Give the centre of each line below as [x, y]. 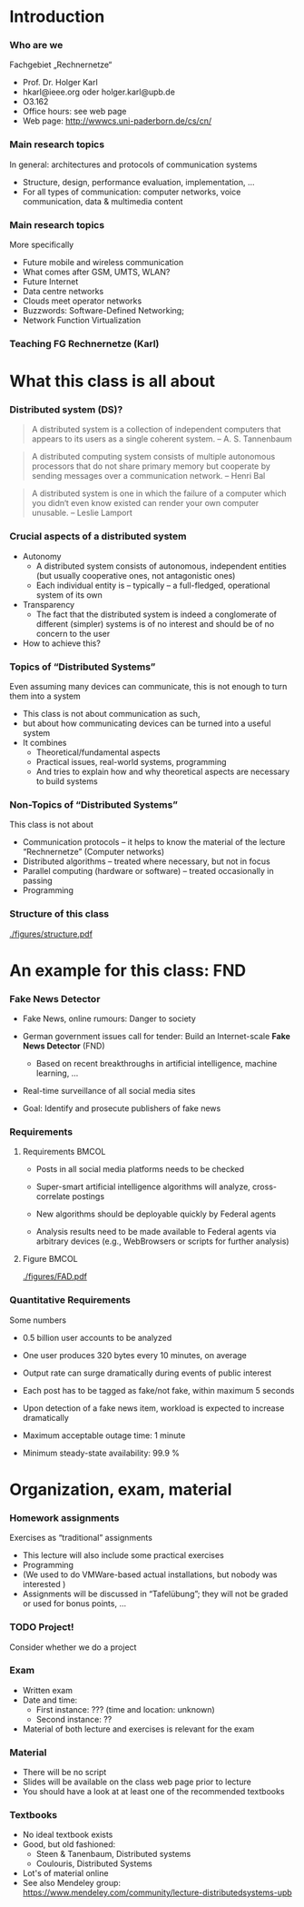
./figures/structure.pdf [51, 934]
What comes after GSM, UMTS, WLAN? [96, 272]
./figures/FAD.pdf [55, 1276]
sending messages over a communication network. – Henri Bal [148, 476]
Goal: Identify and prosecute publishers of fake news [122, 1108]
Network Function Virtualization [82, 321]
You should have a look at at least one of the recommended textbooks [153, 1792]
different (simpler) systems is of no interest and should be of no [155, 623]
